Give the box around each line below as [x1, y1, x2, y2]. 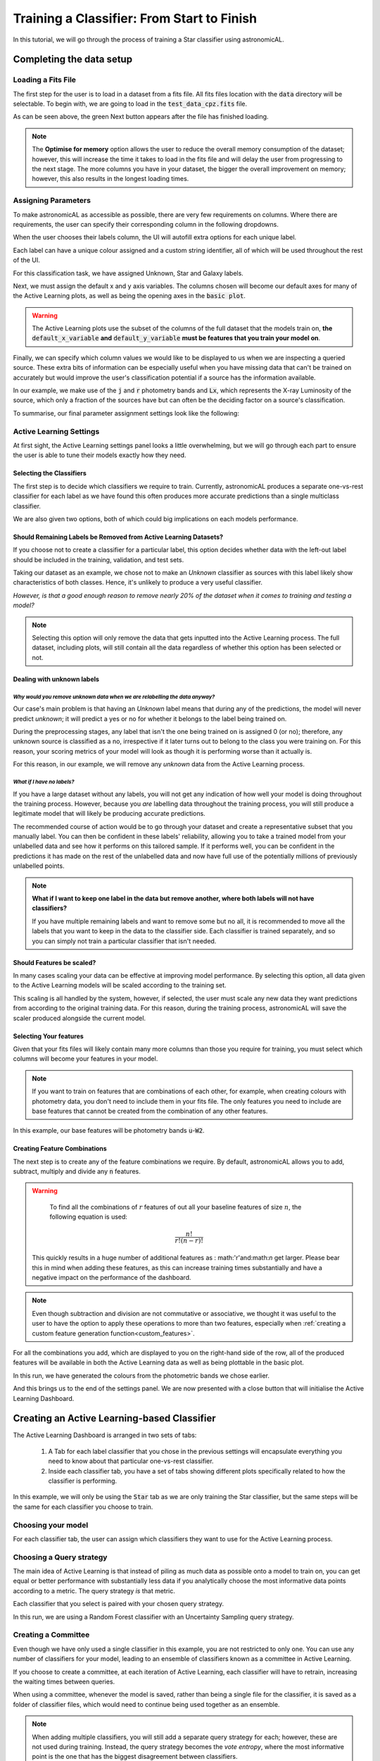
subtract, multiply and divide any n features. [13, 1167, 141, 1176]
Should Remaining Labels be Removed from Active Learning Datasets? [13, 533, 224, 541]
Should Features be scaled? [13, 958, 96, 966]
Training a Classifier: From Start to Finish [13, 11, 257, 26]
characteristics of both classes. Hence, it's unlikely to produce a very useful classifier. [13, 578, 263, 587]
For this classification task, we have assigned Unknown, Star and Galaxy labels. [13, 268, 244, 278]
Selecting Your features [13, 1032, 84, 1040]
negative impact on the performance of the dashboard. [32, 1274, 191, 1282]
